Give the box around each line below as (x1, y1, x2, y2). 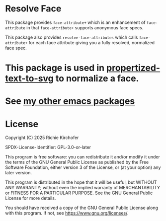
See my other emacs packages (5, 95, 135, 107)
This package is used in (5, 63, 105, 74)
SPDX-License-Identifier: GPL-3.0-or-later (5, 145, 91, 150)
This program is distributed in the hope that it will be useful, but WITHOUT (5, 179, 157, 185)
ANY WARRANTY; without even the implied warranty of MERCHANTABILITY (5, 185, 161, 191)
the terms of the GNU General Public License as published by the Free (5, 159, 149, 165)
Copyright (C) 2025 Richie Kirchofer (5, 135, 79, 141)
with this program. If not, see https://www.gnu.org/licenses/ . (5, 210, 129, 216)
